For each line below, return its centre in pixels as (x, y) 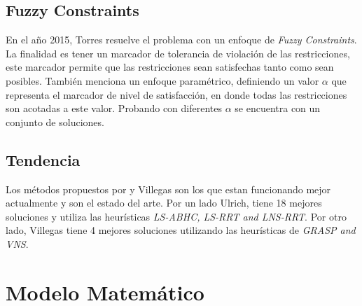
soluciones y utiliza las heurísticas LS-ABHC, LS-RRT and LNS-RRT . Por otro (176, 216)
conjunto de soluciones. (55, 121)
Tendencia (43, 159)
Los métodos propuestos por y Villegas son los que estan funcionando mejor (168, 189)
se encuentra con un (278, 108)
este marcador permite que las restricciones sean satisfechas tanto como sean (170, 67)
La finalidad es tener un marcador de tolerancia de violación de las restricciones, (178, 53)
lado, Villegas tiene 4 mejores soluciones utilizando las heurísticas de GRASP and (181, 230)
